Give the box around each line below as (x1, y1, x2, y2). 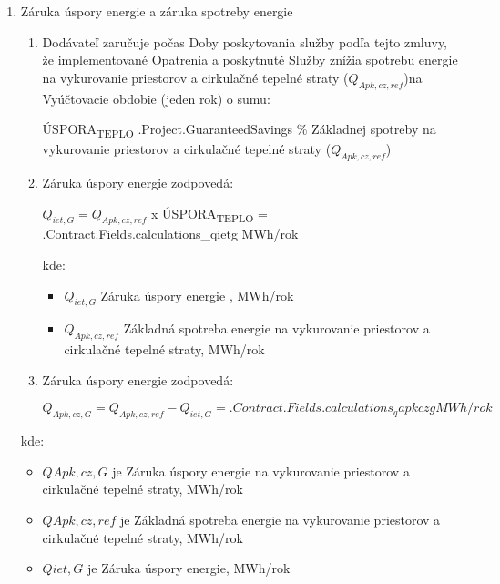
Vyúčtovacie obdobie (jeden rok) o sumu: (42, 88, 270, 108)
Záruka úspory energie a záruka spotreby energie (20, 2, 293, 20)
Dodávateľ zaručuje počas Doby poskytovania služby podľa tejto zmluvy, (42, 32, 448, 51)
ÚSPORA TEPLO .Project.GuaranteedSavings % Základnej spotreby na (42, 119, 436, 140)
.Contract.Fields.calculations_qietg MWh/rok (42, 224, 299, 243)
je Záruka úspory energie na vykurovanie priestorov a (112, 461, 410, 480)
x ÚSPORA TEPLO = (151, 203, 268, 225)
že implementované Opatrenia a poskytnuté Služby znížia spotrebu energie (42, 50, 458, 69)
